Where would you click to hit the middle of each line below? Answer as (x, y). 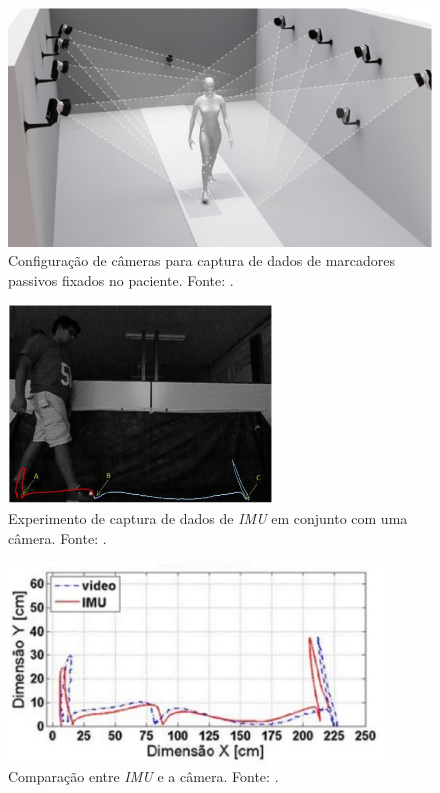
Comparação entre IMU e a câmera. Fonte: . (143, 776)
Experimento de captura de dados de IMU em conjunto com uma (208, 518)
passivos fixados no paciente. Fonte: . (121, 279)
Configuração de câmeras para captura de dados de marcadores (202, 260)
